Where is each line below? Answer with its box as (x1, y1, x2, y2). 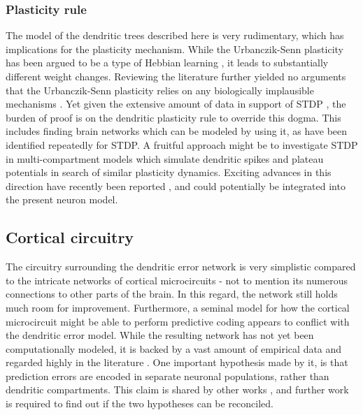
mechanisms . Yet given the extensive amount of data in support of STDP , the (6, 96, 346, 111)
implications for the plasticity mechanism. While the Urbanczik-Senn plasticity (6, 41, 344, 56)
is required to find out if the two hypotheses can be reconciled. (6, 396, 274, 411)
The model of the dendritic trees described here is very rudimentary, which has (6, 28, 344, 43)
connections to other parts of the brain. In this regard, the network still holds (6, 286, 338, 301)
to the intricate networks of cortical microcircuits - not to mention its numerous (6, 272, 348, 287)
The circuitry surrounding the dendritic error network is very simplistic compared (6, 259, 356, 274)
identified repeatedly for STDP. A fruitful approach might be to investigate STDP (6, 137, 358, 152)
